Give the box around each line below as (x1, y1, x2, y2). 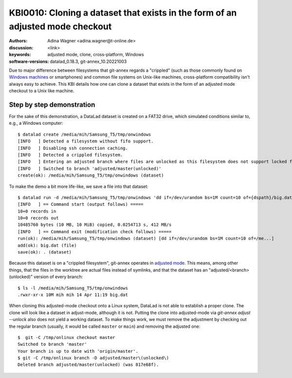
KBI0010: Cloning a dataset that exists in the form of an (9, 7, 237, 18)
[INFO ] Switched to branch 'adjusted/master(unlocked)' (18, 166, 162, 171)
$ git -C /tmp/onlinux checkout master (18, 335, 115, 340)
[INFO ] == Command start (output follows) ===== (18, 201, 144, 207)
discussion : (9, 44, 34, 51)
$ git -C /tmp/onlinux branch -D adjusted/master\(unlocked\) (18, 355, 169, 361)
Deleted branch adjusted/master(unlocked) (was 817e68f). (18, 362, 159, 368)
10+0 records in (18, 208, 56, 214)
